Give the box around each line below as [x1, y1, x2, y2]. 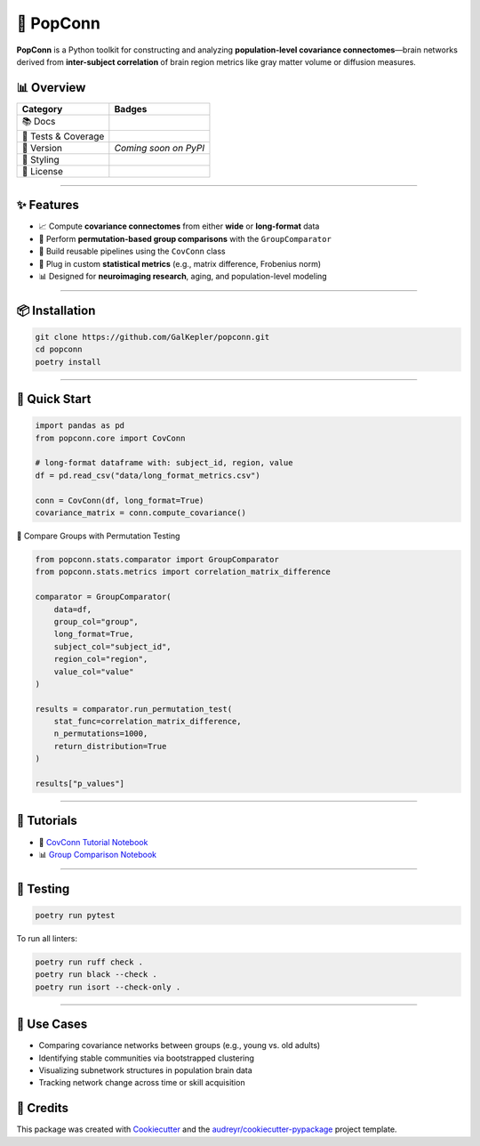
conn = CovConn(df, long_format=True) [35, 495, 204, 505]
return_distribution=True [53, 741, 167, 751]
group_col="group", [53, 617, 140, 626]
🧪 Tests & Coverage [21, 130, 105, 142]
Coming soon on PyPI [114, 141, 204, 154]
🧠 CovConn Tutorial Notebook [38, 836, 148, 847]
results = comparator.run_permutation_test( [35, 704, 233, 714]
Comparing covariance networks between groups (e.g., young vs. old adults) [38, 1040, 321, 1051]
